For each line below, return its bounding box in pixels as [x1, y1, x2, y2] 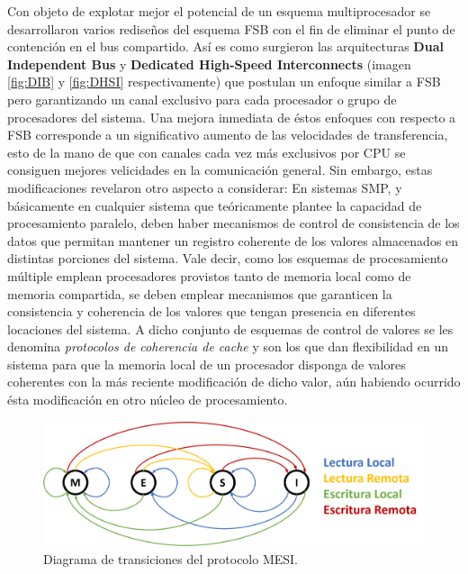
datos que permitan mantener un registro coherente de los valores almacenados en [7, 231, 459, 250]
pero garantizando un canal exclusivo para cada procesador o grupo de [7, 89, 397, 108]
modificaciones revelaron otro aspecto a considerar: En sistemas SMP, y [7, 178, 402, 196]
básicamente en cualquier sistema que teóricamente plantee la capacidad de [7, 196, 422, 214]
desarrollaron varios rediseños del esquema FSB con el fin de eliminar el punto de [7, 19, 455, 38]
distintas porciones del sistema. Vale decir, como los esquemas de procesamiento [7, 249, 448, 268]
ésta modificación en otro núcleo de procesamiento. [7, 390, 288, 409]
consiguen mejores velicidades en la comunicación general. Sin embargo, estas [7, 160, 433, 179]
